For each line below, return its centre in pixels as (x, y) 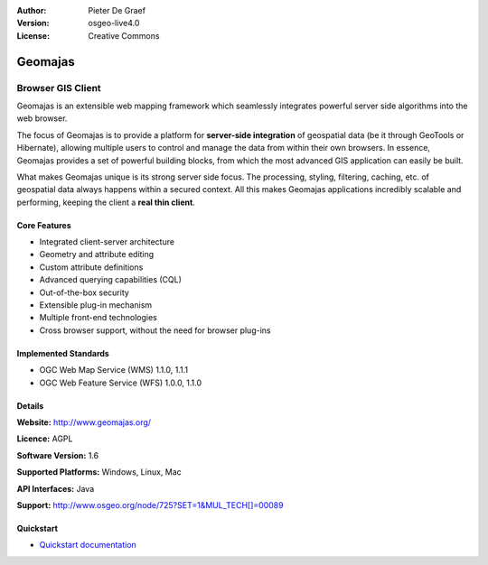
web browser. (42, 118)
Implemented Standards (63, 353)
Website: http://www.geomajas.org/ (84, 422)
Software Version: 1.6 (58, 455)
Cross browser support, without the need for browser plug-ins (155, 330)
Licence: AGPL (45, 439)
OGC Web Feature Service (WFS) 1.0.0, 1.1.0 (121, 383)
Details (30, 405)
